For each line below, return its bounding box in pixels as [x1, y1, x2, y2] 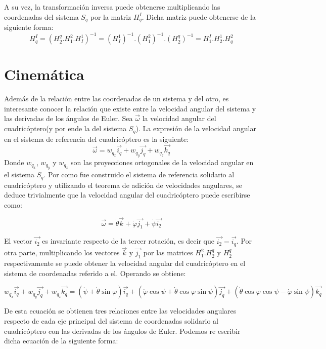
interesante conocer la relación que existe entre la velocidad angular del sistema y [4, 103, 256, 113]
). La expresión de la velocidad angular [135, 123, 256, 134]
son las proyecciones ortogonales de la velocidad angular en [71, 157, 254, 167]
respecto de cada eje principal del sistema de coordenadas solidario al [4, 316, 219, 326]
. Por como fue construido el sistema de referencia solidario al [43, 169, 235, 180]
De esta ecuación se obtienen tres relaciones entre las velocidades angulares [4, 305, 237, 316]
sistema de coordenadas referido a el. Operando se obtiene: [4, 267, 186, 278]
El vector [4, 236, 32, 246]
